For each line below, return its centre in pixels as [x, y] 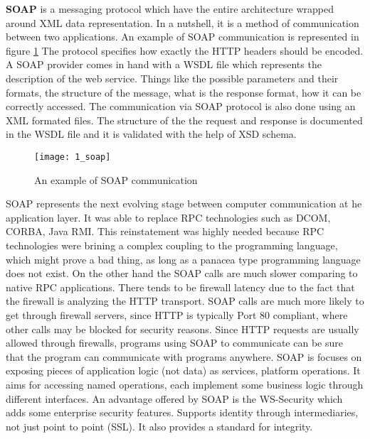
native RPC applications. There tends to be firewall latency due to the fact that [180, 287]
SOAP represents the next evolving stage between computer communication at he [184, 204]
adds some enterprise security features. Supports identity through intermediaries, [182, 412]
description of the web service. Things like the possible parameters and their [172, 78]
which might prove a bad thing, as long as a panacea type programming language [183, 259]
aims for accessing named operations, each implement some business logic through [185, 384]
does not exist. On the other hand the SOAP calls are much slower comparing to [182, 273]
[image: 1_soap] [73, 157]
